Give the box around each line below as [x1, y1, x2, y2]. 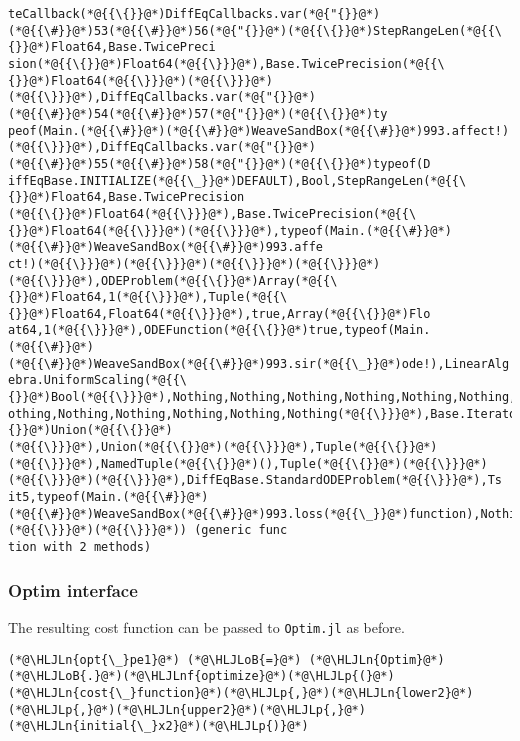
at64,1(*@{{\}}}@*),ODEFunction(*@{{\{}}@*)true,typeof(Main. [8, 323, 431, 338]
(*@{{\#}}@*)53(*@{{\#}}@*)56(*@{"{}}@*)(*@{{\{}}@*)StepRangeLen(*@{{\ [8, 23, 502, 38]
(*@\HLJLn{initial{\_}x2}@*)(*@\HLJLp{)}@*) [8, 719, 309, 734]
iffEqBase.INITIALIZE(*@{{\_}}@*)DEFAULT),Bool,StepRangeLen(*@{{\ [8, 173, 467, 188]
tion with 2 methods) [8, 540, 152, 554]
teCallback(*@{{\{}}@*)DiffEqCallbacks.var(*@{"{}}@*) [8, 7, 381, 21]
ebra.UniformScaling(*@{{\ [8, 373, 187, 388]
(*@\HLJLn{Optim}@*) [308, 652, 445, 667]
